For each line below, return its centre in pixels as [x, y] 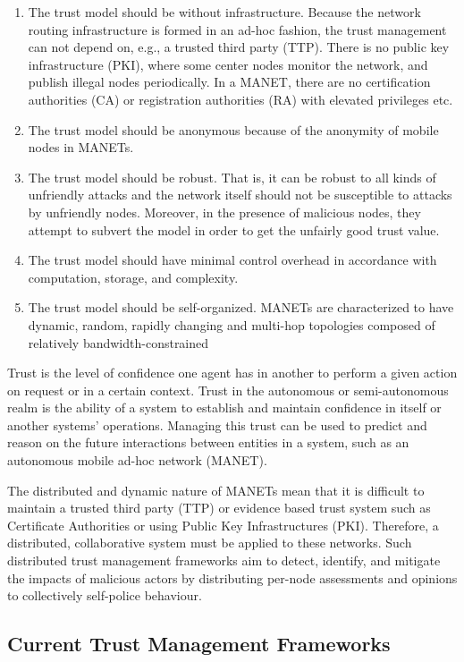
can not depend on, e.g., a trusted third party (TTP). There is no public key [239, 47]
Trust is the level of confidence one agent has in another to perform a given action [232, 373]
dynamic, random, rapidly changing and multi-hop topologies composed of [232, 324]
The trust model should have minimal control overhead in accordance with [232, 260]
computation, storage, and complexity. [133, 277]
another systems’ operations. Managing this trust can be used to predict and [217, 424]
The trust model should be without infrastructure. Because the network [224, 12]
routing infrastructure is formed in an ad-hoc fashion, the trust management [237, 29]
